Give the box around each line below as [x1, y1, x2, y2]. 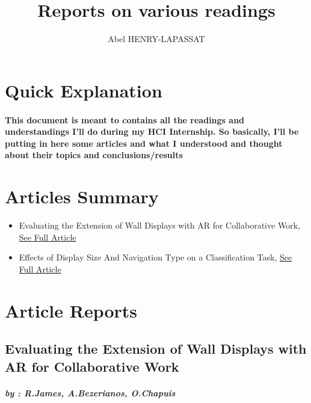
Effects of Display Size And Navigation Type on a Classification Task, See [19, 251, 292, 263]
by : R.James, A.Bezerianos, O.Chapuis [5, 386, 176, 399]
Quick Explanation [5, 78, 162, 102]
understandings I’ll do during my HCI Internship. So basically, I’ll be [5, 125, 299, 138]
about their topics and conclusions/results [5, 149, 183, 161]
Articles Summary [5, 184, 159, 209]
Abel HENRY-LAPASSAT [108, 32, 205, 45]
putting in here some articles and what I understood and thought [5, 137, 283, 149]
